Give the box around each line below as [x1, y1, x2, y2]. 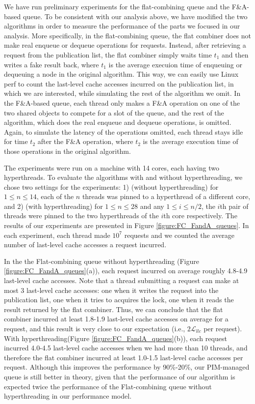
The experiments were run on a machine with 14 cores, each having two [4, 162, 219, 173]
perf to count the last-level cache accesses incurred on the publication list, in [4, 78, 234, 88]
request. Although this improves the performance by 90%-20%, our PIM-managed [4, 362, 250, 372]
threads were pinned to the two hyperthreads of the [4, 210, 159, 221]
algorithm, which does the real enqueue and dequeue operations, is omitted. [4, 117, 231, 127]
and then [222, 49, 249, 59]
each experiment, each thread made [4, 230, 110, 240]
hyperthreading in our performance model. [4, 391, 132, 401]
